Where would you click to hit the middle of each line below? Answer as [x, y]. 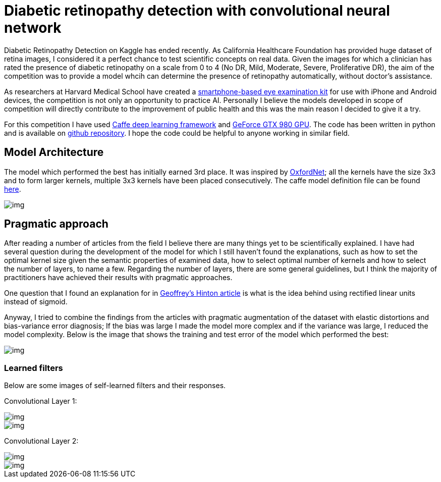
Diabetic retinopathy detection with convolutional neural [197, 11]
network [33, 28]
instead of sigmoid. [36, 302]
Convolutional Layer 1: [41, 401]
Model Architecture [54, 152]
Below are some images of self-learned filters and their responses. [115, 386]
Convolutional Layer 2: [41, 441]
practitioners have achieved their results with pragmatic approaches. [118, 278]
